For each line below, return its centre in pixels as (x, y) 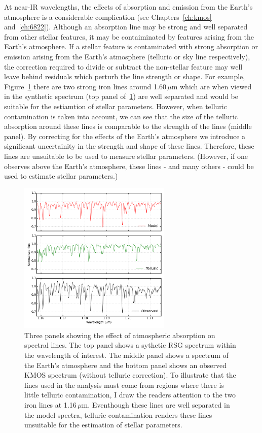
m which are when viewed (212, 86)
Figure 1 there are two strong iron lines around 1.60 (85, 86)
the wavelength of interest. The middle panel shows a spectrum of (126, 355)
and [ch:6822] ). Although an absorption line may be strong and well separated (126, 27)
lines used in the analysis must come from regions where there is (124, 385)
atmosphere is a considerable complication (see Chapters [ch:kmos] (108, 16)
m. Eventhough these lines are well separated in (156, 405)
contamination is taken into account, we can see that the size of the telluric (121, 116)
